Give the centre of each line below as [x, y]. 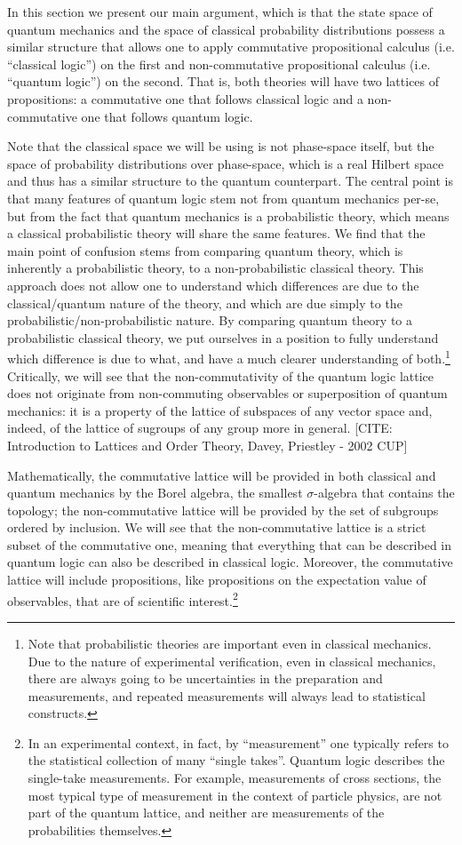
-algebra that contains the [384, 493]
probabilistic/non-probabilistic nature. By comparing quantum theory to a [210, 320]
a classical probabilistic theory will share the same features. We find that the [216, 233]
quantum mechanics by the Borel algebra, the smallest [155, 493]
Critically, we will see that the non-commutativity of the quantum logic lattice [220, 375]
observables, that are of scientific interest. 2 [123, 599]
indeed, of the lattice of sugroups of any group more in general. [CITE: [200, 428]
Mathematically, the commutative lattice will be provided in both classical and [222, 475]
